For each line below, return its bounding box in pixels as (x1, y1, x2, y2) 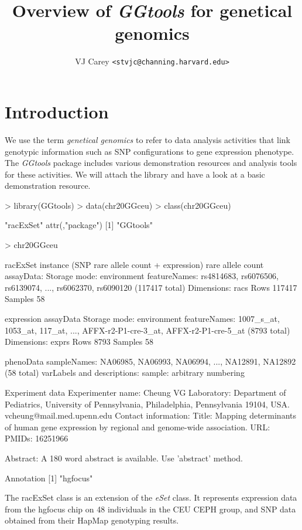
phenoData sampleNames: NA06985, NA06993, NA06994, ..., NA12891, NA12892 (5, 355, 296, 367)
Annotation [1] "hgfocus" (5, 471, 93, 484)
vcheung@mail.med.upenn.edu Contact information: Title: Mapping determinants (5, 409, 297, 422)
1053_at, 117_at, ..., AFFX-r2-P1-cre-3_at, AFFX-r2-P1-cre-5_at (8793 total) (5, 324, 290, 336)
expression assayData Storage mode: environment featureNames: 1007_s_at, (5, 312, 280, 325)
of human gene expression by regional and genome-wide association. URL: (5, 420, 270, 433)
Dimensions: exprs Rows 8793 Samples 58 (5, 335, 153, 348)
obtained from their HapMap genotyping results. (5, 514, 179, 526)
